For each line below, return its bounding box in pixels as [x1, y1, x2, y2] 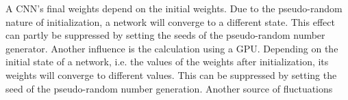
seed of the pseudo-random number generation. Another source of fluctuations [5, 81, 333, 95]
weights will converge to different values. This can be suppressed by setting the [5, 67, 337, 82]
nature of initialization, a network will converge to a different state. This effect [5, 14, 335, 29]
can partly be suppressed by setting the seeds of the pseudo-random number [5, 28, 325, 42]
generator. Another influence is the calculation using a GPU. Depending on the [5, 41, 338, 55]
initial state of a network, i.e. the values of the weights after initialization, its [5, 54, 329, 69]
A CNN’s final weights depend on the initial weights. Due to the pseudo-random [5, 1, 343, 15]
